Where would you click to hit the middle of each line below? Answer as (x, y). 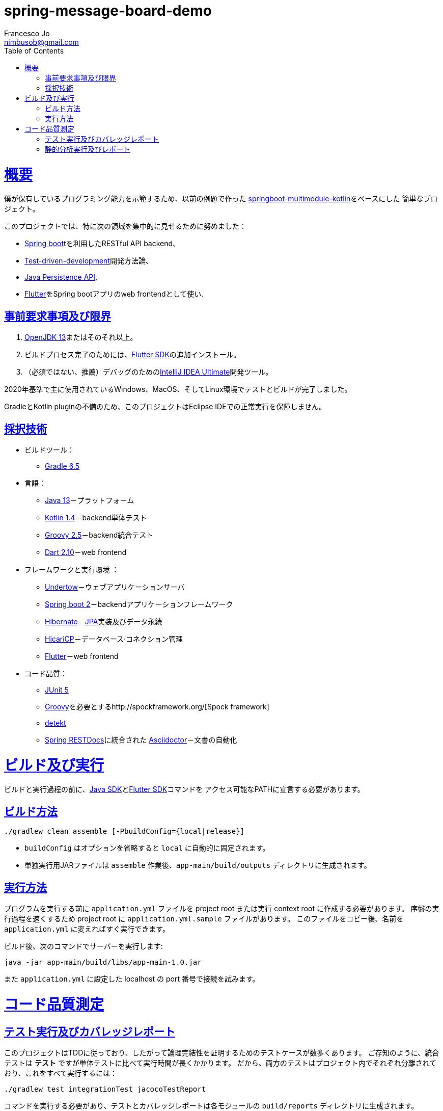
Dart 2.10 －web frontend (86, 552)
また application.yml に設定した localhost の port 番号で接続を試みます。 (132, 979)
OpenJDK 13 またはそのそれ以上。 (81, 337)
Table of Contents (34, 50)
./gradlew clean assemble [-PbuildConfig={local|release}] (124, 831)
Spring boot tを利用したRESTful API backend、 (102, 244)
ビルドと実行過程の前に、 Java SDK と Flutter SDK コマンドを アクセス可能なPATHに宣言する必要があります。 (184, 789)
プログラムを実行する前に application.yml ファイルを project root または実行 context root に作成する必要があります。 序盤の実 (222, 909)
